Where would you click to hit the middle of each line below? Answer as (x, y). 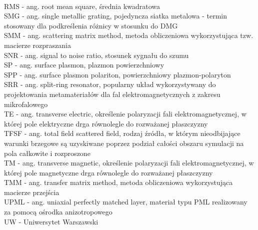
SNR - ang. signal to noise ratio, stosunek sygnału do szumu (96, 55)
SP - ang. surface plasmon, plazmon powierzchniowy (84, 65)
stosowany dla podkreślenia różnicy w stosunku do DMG (91, 25)
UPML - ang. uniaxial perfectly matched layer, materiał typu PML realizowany (126, 202)
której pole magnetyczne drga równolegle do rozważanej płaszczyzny (108, 172)
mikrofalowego (26, 104)
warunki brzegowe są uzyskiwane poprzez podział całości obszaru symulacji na (124, 143)
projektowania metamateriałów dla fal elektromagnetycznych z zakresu (112, 94)
